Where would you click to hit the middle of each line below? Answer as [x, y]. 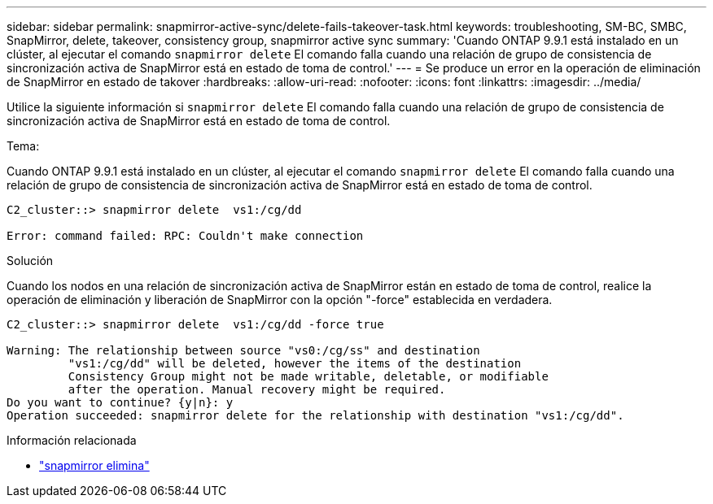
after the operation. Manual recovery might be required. [257, 389]
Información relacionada [72, 440]
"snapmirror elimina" [94, 465]
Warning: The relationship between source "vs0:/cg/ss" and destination [243, 350]
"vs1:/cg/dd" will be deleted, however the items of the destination [295, 363]
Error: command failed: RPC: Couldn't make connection [185, 236]
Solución [30, 261]
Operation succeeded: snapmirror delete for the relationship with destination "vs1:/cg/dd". [315, 415]
